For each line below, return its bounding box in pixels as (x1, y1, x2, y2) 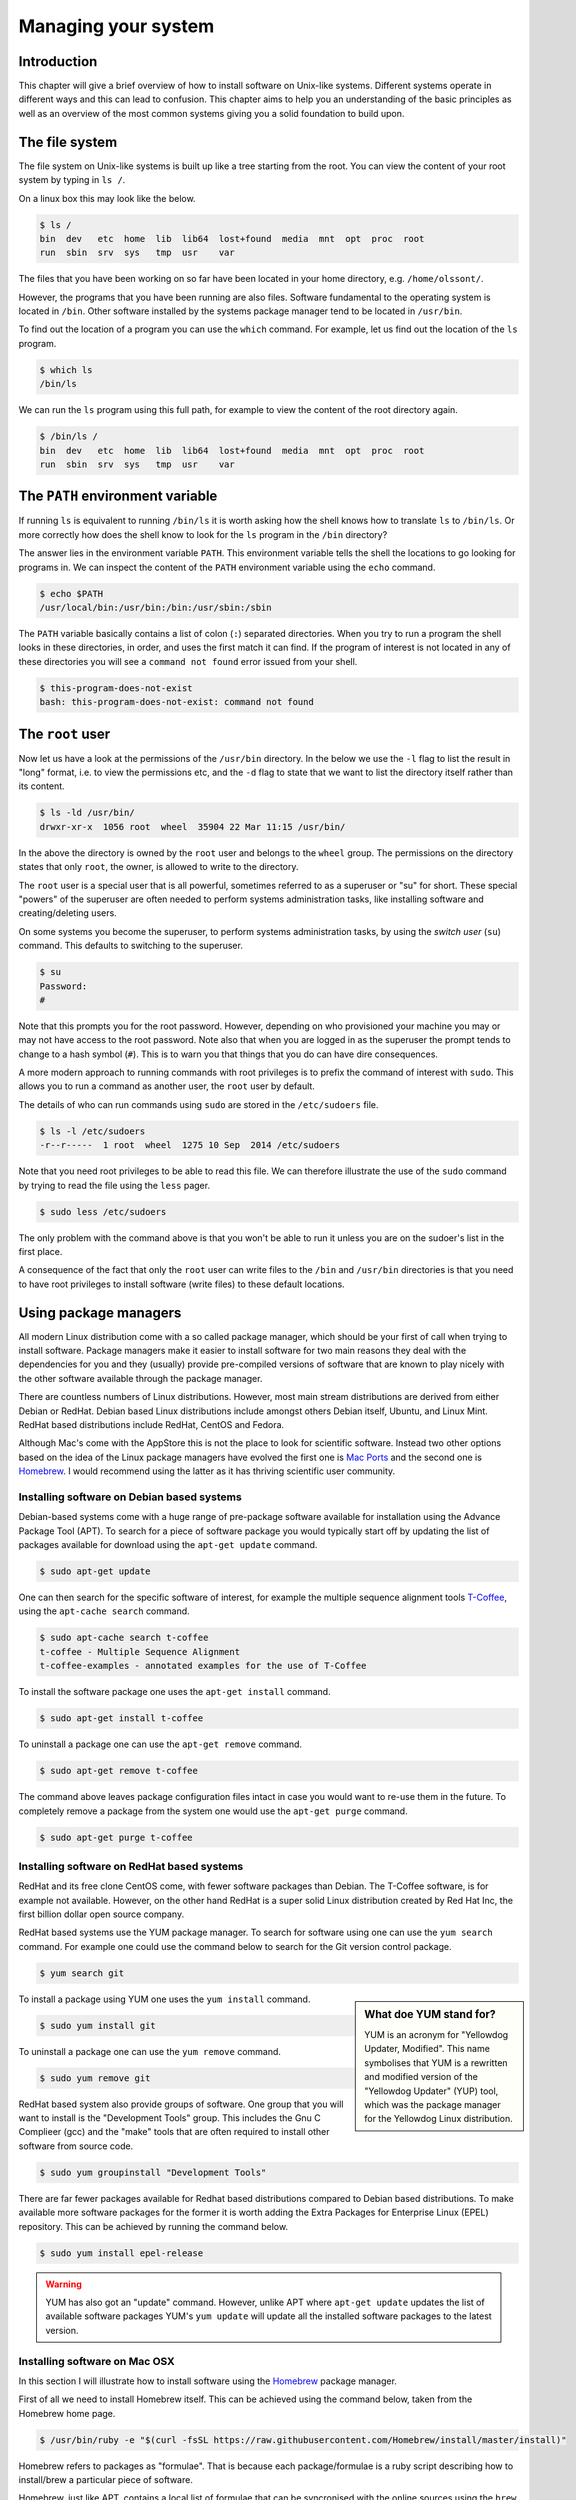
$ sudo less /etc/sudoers (39, 1206, 167, 1217)
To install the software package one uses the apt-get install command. (18, 1686, 331, 1698)
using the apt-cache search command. (18, 1605, 190, 1617)
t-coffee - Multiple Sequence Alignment (39, 1646, 240, 1657)
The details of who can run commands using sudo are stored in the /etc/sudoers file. (18, 1098, 379, 1110)
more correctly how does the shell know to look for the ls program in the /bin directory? (18, 528, 388, 540)
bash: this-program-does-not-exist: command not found (39, 696, 314, 708)
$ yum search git (39, 1967, 125, 1979)
